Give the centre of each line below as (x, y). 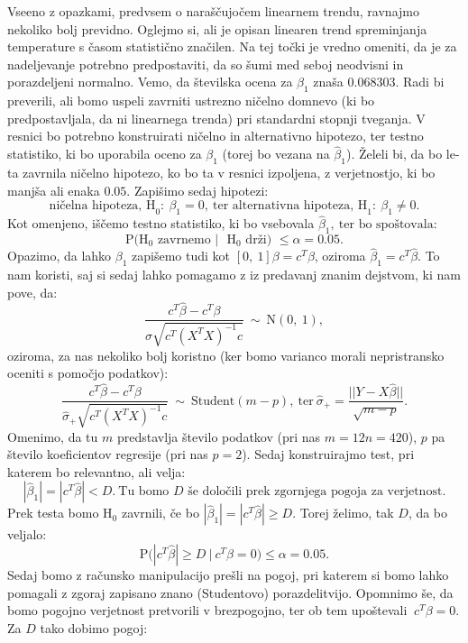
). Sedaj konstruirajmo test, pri (328, 454)
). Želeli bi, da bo (394, 154)
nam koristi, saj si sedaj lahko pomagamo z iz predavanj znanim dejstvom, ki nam (234, 274)
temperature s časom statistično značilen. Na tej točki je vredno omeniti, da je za (232, 46)
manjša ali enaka (54, 190)
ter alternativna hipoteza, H (290, 206)
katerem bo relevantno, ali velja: (96, 471)
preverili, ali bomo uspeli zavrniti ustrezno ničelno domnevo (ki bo (191, 101)
